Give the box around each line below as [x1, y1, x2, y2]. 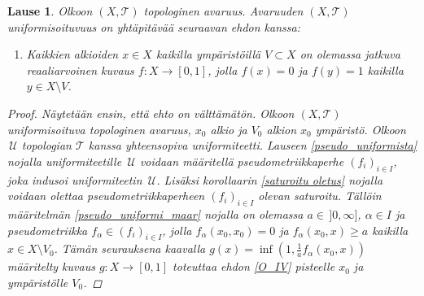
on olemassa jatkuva [299, 46, 400, 63]
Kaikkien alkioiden [26, 46, 119, 63]
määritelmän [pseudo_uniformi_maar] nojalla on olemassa [7, 205, 304, 222]
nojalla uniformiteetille [7, 152, 122, 169]
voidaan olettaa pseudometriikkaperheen [7, 187, 205, 204]
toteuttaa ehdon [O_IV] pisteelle [173, 258, 335, 275]
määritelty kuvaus [7, 258, 95, 275]
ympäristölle [7, 273, 68, 290]
